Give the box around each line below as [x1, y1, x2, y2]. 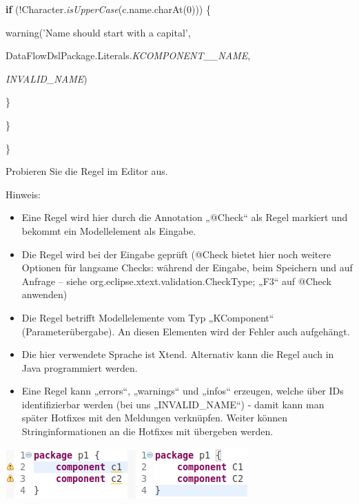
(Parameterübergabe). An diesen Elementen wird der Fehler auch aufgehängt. [21, 324, 350, 338]
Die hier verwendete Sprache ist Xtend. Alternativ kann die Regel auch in [21, 347, 334, 361]
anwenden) [21, 287, 68, 302]
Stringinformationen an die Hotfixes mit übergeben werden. [21, 424, 274, 439]
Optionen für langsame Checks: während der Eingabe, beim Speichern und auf [21, 260, 353, 275]
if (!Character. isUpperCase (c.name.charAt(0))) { [6, 2, 211, 16]
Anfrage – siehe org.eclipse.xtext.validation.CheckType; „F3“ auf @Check [21, 273, 331, 288]
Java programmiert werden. [21, 360, 138, 375]
